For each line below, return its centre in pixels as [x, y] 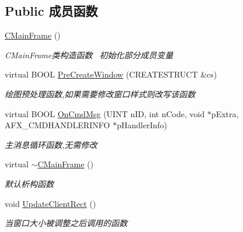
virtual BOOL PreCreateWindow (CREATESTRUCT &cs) [111, 74]
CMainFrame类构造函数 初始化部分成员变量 [89, 55]
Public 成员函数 [51, 11]
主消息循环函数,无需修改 [51, 144]
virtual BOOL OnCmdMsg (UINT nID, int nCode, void [105, 113]
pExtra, [225, 113]
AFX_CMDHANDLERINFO [58, 125]
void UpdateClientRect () [51, 203]
